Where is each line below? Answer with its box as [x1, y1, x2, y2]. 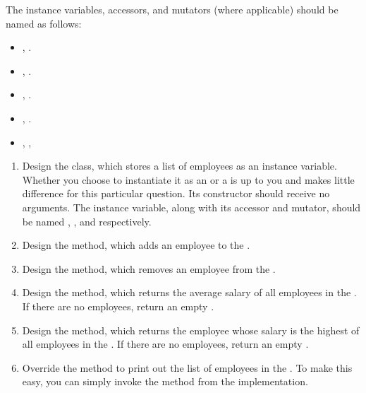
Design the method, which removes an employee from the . [22, 261, 276, 276]
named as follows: [6, 16, 82, 30]
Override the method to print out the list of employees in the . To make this [22, 360, 353, 375]
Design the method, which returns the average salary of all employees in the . [22, 285, 357, 300]
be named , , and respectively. [22, 213, 152, 228]
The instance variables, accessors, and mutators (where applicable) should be [6, 2, 338, 16]
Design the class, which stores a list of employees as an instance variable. [22, 158, 337, 173]
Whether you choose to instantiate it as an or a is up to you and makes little [22, 172, 355, 187]
